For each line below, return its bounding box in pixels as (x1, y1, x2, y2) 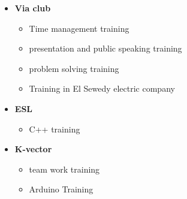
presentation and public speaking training (29, 42, 182, 55)
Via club (14, 2, 51, 14)
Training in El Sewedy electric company (29, 82, 175, 95)
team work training (29, 162, 100, 175)
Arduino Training (29, 183, 93, 195)
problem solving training (29, 62, 119, 74)
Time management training (29, 22, 129, 34)
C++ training (29, 122, 80, 135)
